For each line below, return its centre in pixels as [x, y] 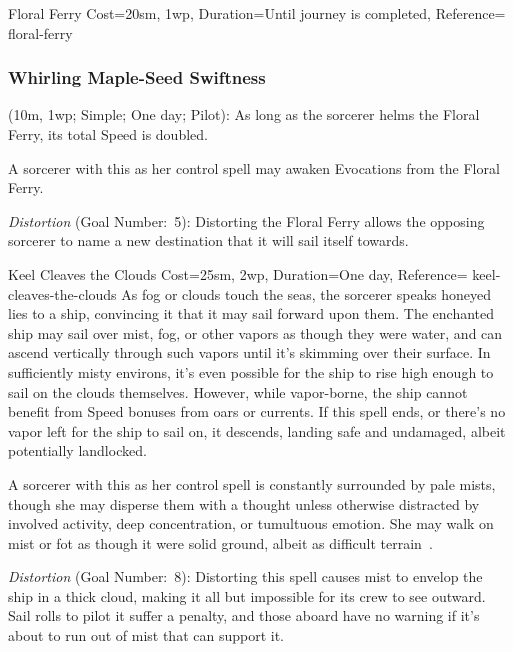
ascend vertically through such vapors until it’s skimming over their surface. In [249, 352]
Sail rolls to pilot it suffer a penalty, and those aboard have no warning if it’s [244, 615]
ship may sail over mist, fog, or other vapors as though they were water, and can [255, 332]
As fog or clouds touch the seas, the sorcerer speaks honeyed [306, 293]
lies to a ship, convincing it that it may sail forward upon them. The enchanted [251, 313]
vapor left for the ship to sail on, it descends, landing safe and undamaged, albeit [257, 430]
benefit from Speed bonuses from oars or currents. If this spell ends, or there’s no [257, 411]
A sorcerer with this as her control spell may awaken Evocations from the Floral [254, 167]
